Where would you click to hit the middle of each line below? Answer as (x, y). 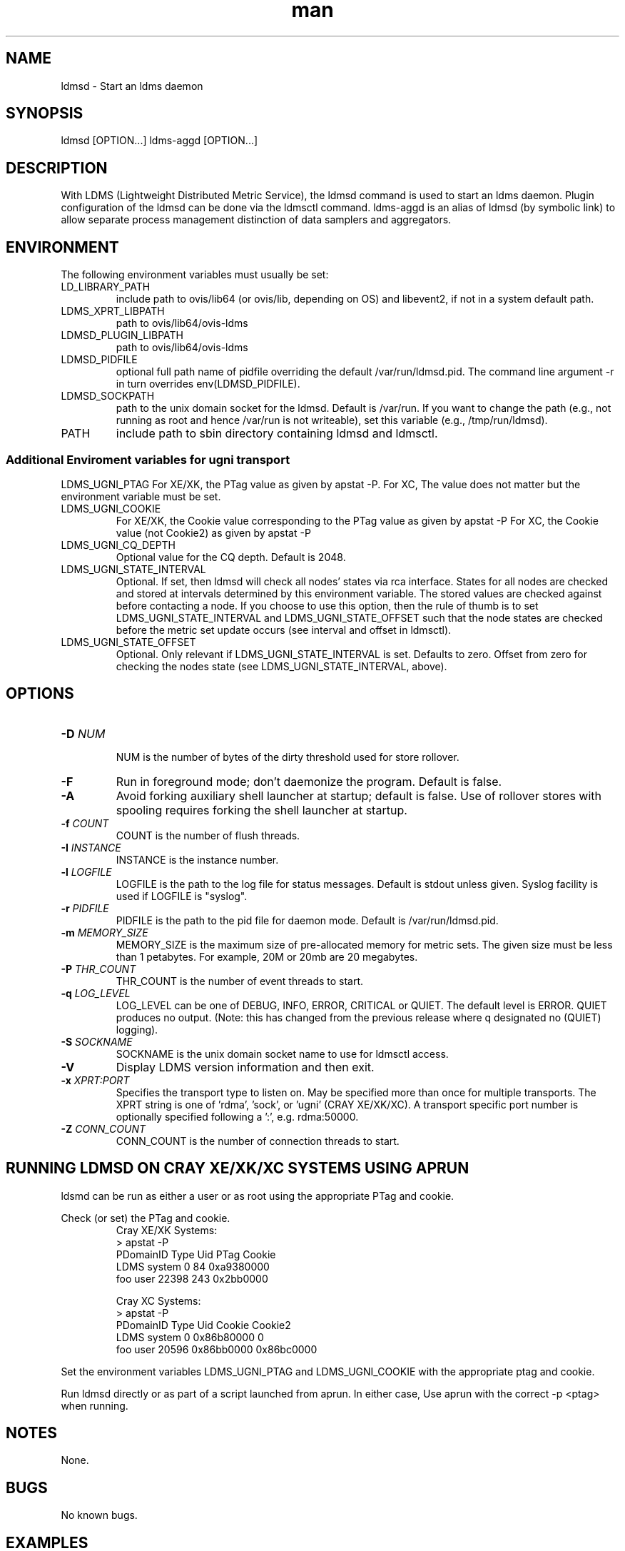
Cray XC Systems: (158, 1300)
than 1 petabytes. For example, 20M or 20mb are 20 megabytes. (267, 956)
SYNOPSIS (45, 113)
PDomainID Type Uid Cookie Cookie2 (203, 1325)
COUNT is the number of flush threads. (208, 835)
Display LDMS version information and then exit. (245, 1067)
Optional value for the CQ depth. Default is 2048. (231, 557)
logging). (137, 1029)
